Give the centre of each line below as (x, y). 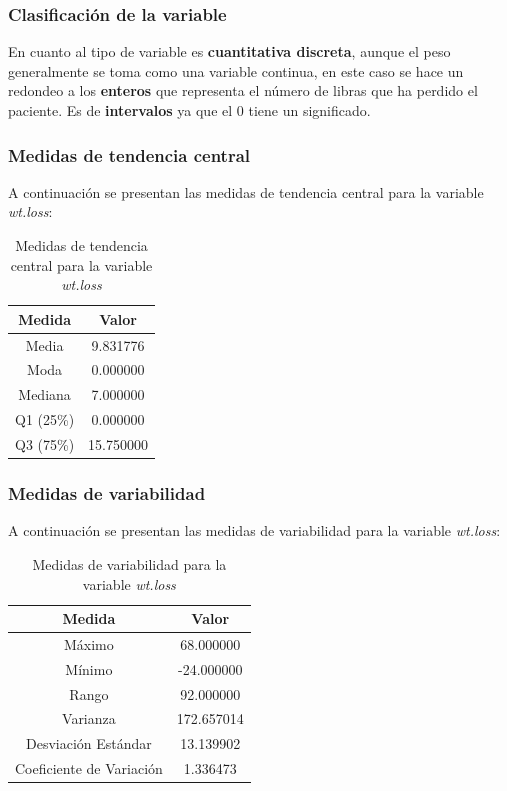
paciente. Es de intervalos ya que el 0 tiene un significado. (189, 110)
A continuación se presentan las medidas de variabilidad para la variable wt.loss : (254, 530)
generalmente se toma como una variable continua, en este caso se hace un (236, 70)
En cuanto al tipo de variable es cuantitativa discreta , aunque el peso (229, 51)
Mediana (44, 394)
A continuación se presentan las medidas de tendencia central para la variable (246, 191)
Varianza (89, 718)
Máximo (89, 643)
